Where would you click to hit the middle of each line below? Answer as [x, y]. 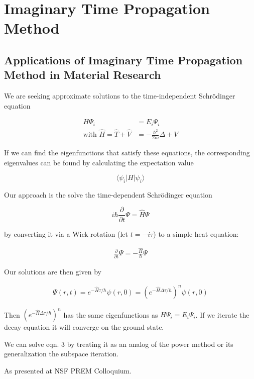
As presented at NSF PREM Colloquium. [68, 370]
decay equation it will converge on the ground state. [84, 327]
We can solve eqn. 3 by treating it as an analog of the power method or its [119, 344]
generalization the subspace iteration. [61, 354]
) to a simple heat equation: [196, 233]
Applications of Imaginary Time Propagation [123, 60]
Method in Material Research [83, 75]
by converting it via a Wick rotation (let [66, 233]
